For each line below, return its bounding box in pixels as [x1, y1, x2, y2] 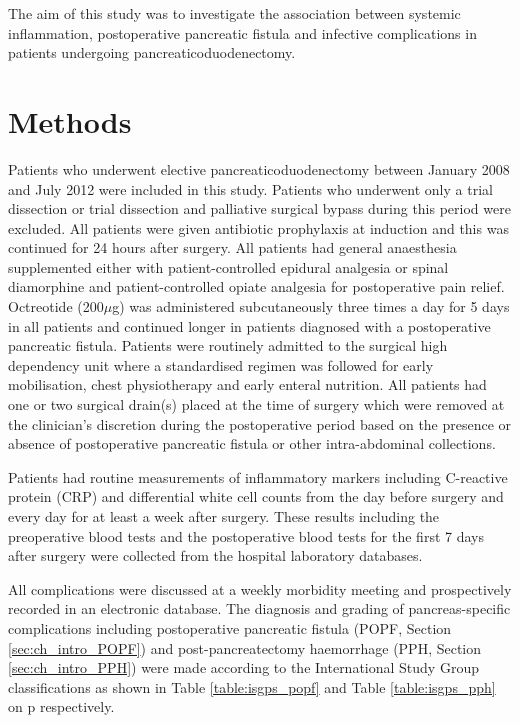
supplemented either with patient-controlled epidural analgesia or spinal [8, 256, 449, 277]
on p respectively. [8, 696, 115, 717]
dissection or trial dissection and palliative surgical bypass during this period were [8, 198, 511, 219]
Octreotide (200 [8, 296, 104, 317]
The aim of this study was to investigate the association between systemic [8, 3, 461, 23]
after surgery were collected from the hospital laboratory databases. [8, 545, 423, 566]
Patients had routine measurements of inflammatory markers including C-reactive [8, 466, 508, 487]
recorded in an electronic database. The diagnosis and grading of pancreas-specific [8, 598, 511, 619]
